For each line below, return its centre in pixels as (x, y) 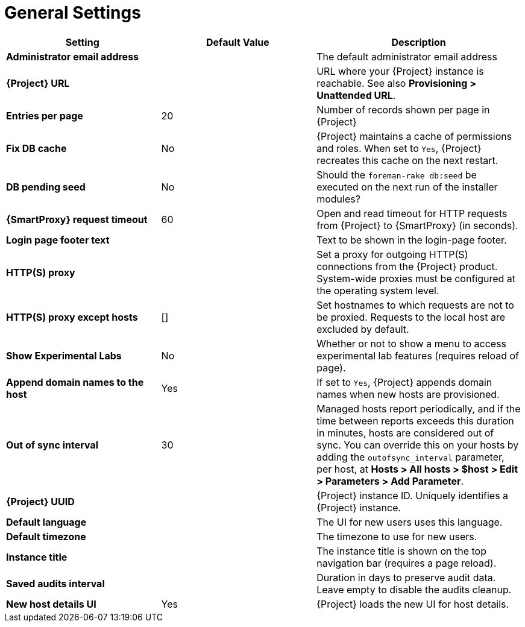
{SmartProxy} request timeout (77, 219)
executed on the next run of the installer (407, 187)
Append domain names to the (75, 382)
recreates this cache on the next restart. (407, 160)
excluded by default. (363, 329)
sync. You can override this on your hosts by (418, 445)
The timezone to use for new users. (397, 536)
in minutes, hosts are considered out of (405, 433)
